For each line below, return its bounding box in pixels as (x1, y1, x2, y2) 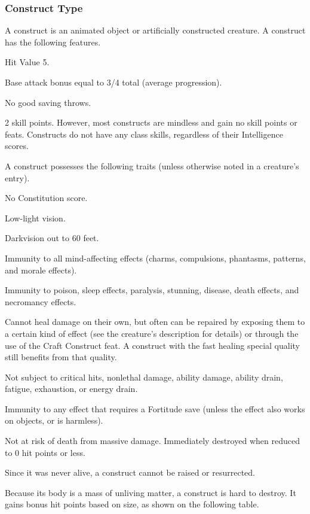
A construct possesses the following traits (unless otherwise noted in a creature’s (5, 159, 299, 172)
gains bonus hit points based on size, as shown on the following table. (5, 498, 259, 510)
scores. (5, 139, 29, 152)
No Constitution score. (5, 191, 88, 204)
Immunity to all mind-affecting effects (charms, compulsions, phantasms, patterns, (5, 251, 306, 264)
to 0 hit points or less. (5, 446, 85, 458)
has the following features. (5, 35, 101, 48)
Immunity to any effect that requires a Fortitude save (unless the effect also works (5, 402, 305, 415)
